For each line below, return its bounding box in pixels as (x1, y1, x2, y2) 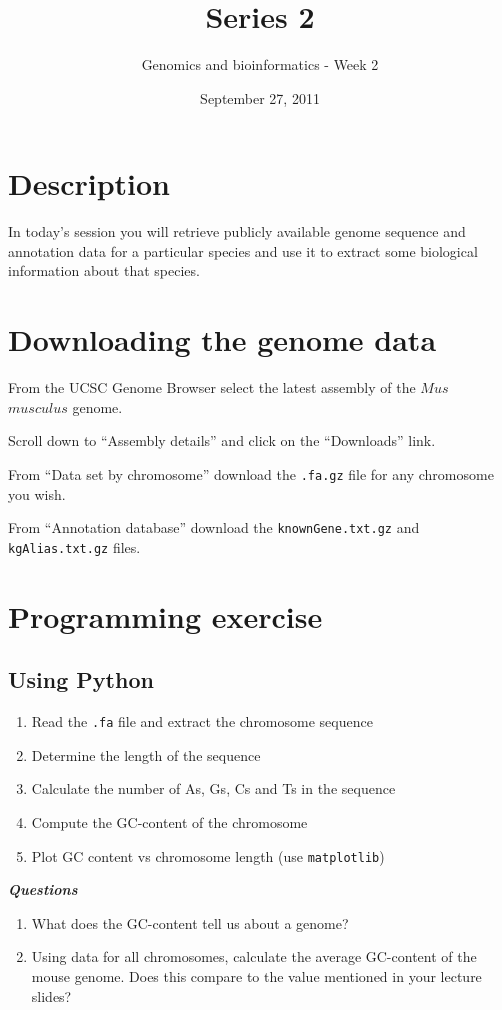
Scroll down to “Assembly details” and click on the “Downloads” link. (8, 430, 436, 451)
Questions (8, 879, 78, 900)
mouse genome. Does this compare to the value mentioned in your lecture (31, 965, 482, 986)
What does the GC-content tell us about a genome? (31, 912, 349, 933)
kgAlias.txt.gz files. (8, 536, 141, 557)
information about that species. (8, 260, 200, 281)
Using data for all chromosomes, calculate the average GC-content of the (31, 946, 477, 967)
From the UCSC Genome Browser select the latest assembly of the (8, 377, 416, 398)
